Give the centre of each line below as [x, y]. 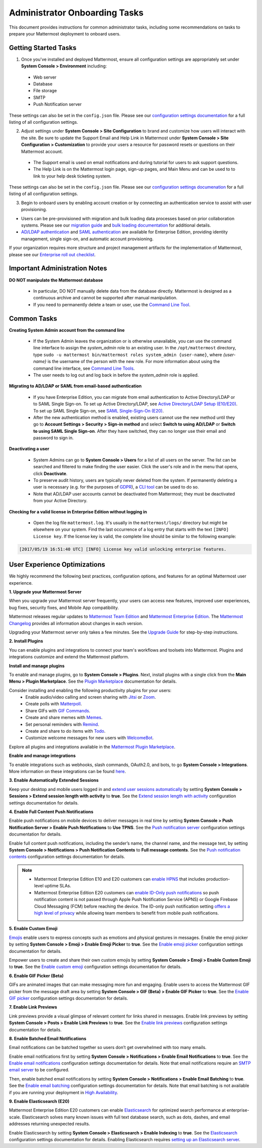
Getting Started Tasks [43, 48]
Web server [45, 77]
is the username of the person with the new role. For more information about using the [134, 361]
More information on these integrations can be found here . [67, 771]
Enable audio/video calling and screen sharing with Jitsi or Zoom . [91, 697]
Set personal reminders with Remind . [62, 724]
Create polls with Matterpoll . [54, 704]
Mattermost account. [42, 151]
